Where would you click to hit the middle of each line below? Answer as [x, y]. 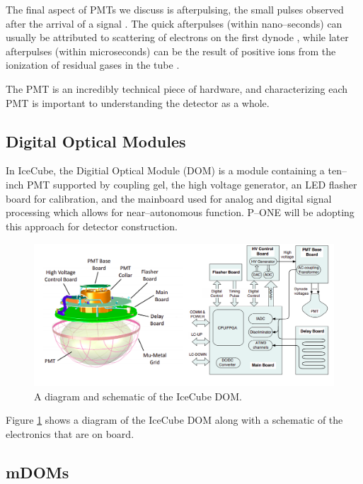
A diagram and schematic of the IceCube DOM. [138, 396]
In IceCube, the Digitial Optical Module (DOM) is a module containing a [165, 170]
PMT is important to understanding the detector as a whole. [138, 102]
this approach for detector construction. [92, 226]
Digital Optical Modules [96, 141]
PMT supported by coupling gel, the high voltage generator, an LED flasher [192, 184]
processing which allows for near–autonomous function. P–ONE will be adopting [180, 212]
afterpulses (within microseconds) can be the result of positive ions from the [171, 51]
